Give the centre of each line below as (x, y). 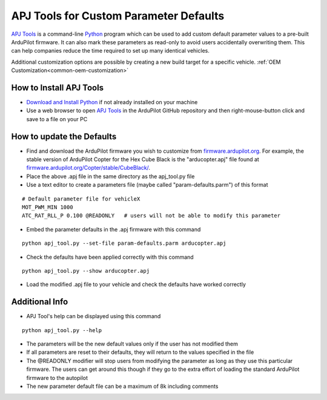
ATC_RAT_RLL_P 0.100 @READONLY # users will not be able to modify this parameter (151, 216)
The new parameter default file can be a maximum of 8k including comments (122, 386)
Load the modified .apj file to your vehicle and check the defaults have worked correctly (136, 284)
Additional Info (40, 302)
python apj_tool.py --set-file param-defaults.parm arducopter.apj (124, 243)
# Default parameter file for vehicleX (81, 199)
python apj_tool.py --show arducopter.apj (86, 271)
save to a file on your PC (57, 119)
